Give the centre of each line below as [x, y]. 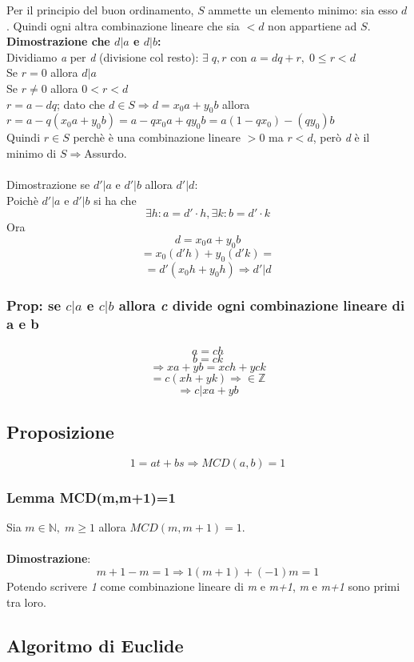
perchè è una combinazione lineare [157, 137]
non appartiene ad [312, 25]
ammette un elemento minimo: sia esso [303, 10]
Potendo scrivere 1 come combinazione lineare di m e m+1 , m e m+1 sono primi [203, 586]
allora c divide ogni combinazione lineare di [262, 305]
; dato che [81, 104]
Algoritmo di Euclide [95, 645]
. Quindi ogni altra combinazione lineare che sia [123, 25]
